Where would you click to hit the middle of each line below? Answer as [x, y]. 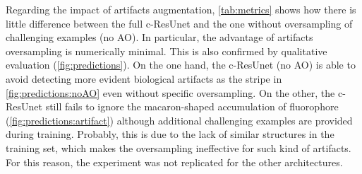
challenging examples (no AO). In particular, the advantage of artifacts [159, 37]
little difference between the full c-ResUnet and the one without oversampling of [179, 23]
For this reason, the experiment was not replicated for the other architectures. [174, 162]
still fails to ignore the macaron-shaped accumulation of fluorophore [192, 106]
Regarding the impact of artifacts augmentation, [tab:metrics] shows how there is [181, 9]
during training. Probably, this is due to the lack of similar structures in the [170, 134]
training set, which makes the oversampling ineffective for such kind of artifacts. [179, 147]
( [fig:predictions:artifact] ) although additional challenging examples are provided [179, 120]
